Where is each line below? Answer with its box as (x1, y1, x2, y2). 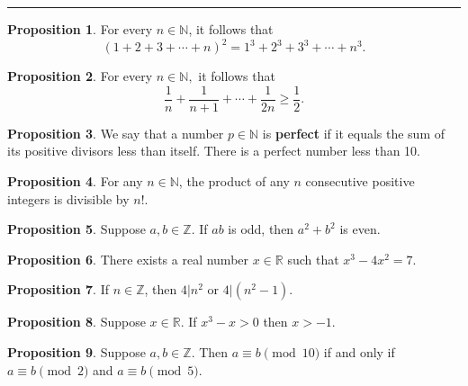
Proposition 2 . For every (7, 67, 153, 85)
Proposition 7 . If (7, 280, 109, 299)
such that (287, 249, 339, 268)
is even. (339, 220, 381, 238)
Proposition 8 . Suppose (7, 312, 146, 331)
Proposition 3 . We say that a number (7, 123, 224, 142)
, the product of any (178, 171, 290, 190)
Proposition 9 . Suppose (7, 342, 146, 361)
